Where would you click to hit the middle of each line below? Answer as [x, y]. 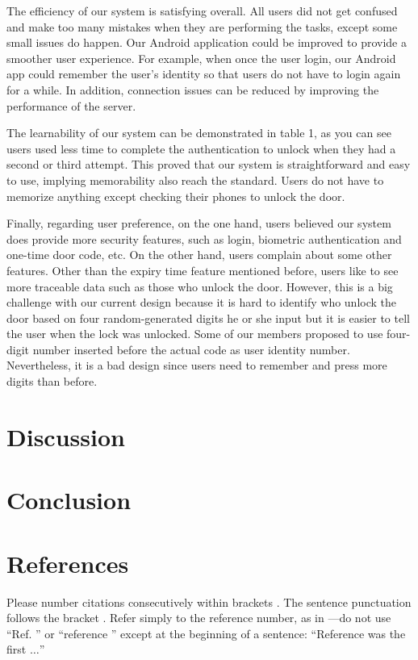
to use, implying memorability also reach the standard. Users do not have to [195, 180]
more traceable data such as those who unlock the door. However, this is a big [200, 286]
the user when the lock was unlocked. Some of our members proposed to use [195, 334]
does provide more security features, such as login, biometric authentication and [204, 238]
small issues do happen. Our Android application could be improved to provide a [207, 42]
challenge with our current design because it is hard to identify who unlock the [202, 302]
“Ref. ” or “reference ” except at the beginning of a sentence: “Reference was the [206, 633]
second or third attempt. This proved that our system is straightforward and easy [209, 164]
